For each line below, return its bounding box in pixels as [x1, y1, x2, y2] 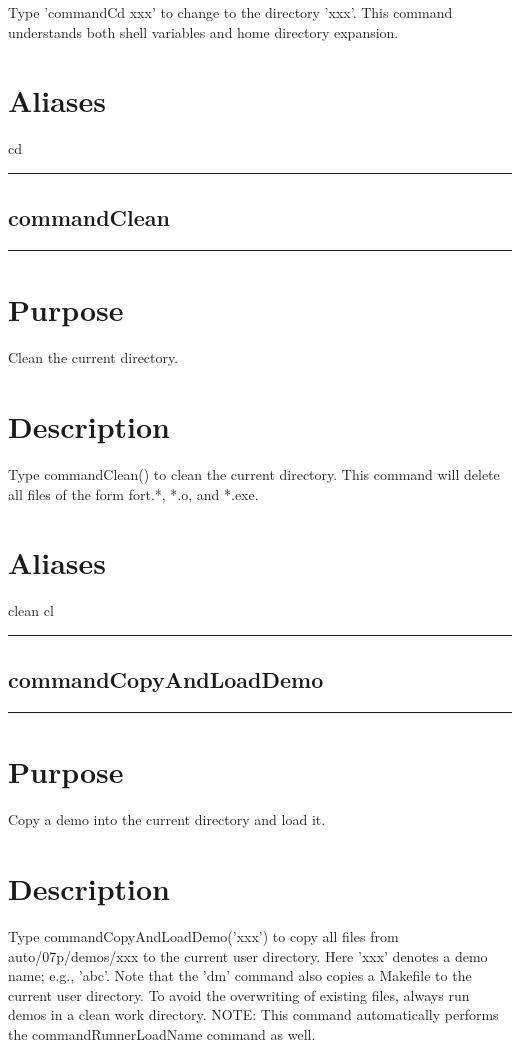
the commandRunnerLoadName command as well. [8, 1023, 316, 1044]
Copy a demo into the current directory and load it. [8, 809, 326, 830]
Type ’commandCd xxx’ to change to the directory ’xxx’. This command [8, 2, 453, 22]
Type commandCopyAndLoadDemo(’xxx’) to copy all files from [8, 925, 399, 946]
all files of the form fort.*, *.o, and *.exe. [8, 483, 259, 504]
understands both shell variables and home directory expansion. [8, 21, 399, 42]
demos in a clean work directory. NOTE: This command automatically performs [8, 1004, 499, 1025]
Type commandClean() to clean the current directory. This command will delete [8, 463, 500, 484]
